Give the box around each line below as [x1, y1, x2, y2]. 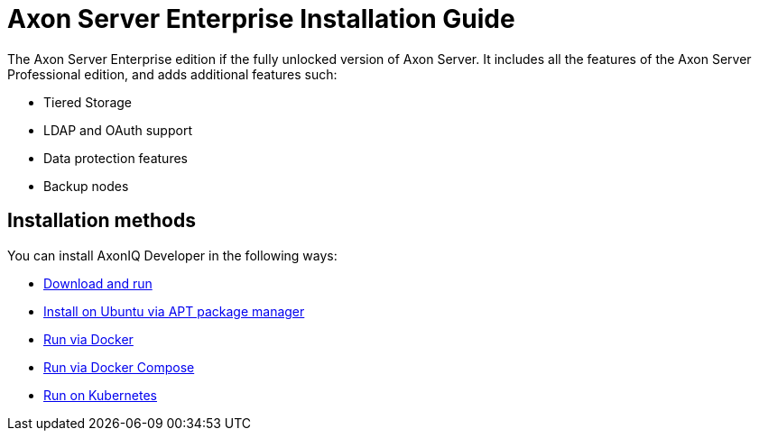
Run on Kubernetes [43, 387, 157, 403]
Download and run [43, 275, 153, 291]
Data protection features [43, 150, 188, 166]
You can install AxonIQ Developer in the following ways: [7, 247, 338, 263]
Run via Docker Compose [43, 359, 195, 375]
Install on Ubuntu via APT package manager [43, 303, 305, 319]
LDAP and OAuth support [43, 122, 192, 138]
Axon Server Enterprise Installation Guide [7, 4, 515, 34]
